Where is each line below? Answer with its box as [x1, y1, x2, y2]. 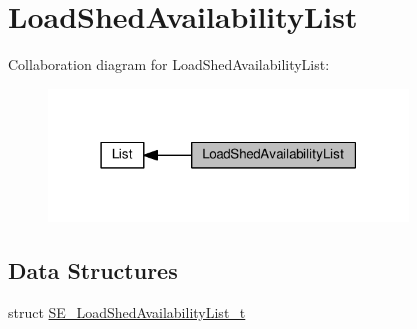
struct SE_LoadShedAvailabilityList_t [8, 302, 246, 323]
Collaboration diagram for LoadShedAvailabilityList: [8, 54, 330, 75]
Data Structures [8, 255, 178, 286]
